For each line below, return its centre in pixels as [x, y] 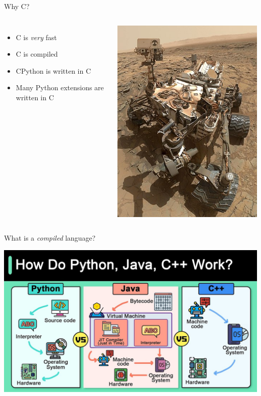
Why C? [17, 6]
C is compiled [37, 54]
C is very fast [36, 37]
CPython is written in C [53, 70]
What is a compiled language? [50, 238]
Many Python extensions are [60, 87]
